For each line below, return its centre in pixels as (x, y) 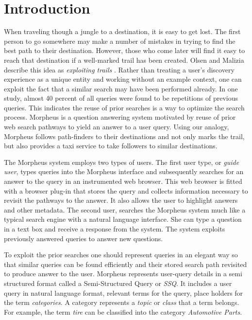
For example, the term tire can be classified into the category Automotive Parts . (123, 311)
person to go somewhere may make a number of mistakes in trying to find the (120, 41)
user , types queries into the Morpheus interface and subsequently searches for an (124, 171)
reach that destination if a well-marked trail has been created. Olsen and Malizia (124, 60)
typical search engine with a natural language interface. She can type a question (123, 219)
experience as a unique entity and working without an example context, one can (123, 79)
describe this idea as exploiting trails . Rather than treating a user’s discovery (119, 69)
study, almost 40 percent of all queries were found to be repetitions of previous (121, 98)
